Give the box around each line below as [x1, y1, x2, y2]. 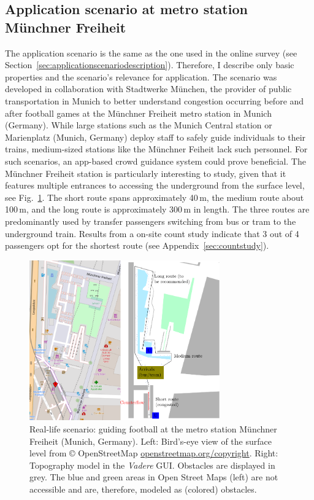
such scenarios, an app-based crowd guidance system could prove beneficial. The [5, 154, 306, 167]
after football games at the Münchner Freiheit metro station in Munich [5, 106, 272, 119]
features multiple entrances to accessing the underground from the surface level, [5, 179, 305, 192]
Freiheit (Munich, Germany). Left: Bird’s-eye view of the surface [29, 434, 272, 447]
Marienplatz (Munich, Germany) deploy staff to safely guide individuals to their [5, 130, 306, 143]
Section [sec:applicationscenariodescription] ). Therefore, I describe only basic [5, 58, 294, 71]
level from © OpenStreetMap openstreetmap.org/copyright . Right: [29, 447, 278, 459]
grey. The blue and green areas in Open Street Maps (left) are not [29, 471, 278, 483]
